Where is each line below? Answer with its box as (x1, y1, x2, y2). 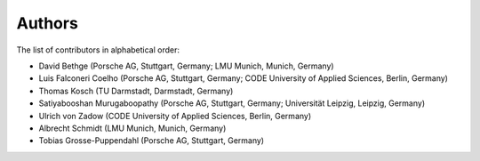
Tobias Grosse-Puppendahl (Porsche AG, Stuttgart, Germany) (38, 135, 265, 146)
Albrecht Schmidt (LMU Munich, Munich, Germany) (38, 123, 227, 133)
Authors (16, 13, 79, 33)
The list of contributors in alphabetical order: (16, 44, 180, 55)
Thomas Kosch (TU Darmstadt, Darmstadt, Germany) (38, 85, 234, 96)
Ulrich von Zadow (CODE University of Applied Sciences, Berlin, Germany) (38, 110, 312, 121)
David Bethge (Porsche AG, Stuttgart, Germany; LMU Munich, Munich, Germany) (38, 60, 334, 71)
